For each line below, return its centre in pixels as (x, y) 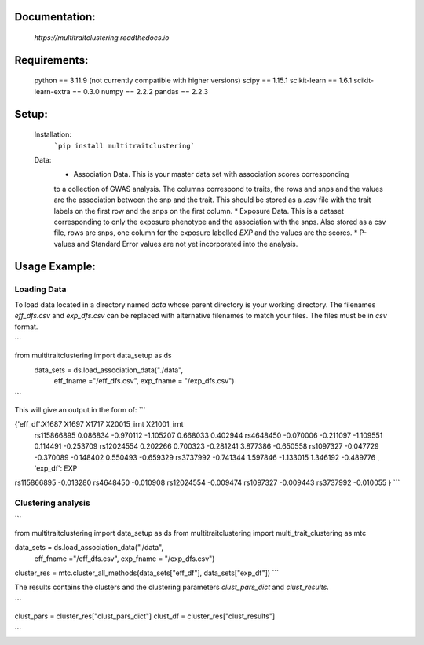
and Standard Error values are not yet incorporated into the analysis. (187, 244)
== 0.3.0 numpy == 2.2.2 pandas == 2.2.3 (140, 91)
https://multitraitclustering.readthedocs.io (102, 38)
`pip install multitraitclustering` (124, 146)
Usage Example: (55, 266)
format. (26, 327)
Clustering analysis (52, 503)
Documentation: (55, 17)
